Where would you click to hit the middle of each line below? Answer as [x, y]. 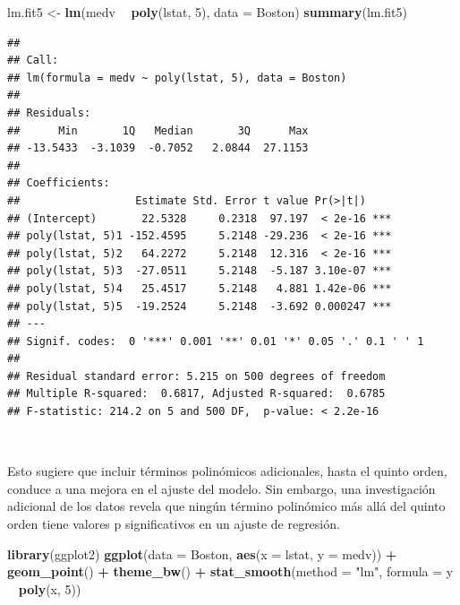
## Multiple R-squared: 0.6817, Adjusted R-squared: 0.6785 [196, 394]
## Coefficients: [59, 183]
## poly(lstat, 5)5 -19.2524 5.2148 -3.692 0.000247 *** [200, 306]
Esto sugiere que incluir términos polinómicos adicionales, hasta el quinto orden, [227, 471]
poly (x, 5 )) [50, 588]
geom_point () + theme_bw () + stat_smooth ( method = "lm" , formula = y [230, 571]
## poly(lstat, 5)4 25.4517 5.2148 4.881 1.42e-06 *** [200, 288]
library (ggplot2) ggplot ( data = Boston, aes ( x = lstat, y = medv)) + [202, 553]
